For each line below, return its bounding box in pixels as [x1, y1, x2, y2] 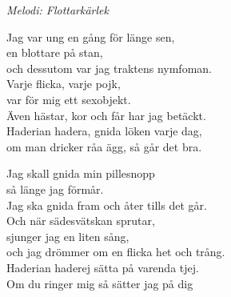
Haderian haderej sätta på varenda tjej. [6, 259, 199, 275]
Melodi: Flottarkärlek [6, 2, 109, 18]
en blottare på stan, [6, 44, 103, 61]
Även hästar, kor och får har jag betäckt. [6, 106, 206, 123]
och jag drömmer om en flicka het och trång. [6, 243, 225, 260]
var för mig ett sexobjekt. [6, 90, 131, 107]
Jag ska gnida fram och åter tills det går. [6, 196, 207, 213]
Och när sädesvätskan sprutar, [6, 212, 155, 229]
